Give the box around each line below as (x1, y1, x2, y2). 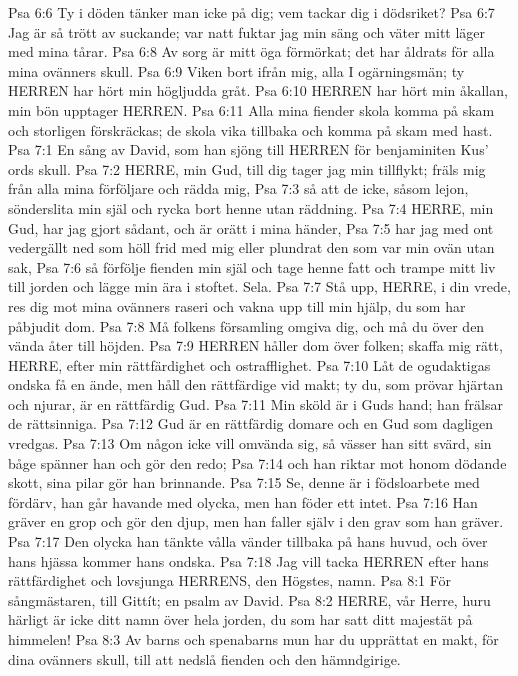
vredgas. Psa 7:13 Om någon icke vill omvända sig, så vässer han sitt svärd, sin (8, 433, 492, 454)
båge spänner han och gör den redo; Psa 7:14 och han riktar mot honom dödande (8, 452, 507, 473)
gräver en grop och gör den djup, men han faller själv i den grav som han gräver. (8, 511, 504, 532)
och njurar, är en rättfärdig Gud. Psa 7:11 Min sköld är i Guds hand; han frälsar (8, 393, 503, 414)
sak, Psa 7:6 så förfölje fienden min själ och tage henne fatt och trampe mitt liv (8, 256, 496, 277)
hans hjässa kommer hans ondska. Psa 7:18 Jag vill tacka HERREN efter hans (8, 550, 489, 571)
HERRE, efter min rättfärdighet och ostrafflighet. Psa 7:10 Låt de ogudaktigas (8, 354, 491, 375)
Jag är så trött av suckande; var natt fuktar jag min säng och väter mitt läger (8, 21, 486, 42)
